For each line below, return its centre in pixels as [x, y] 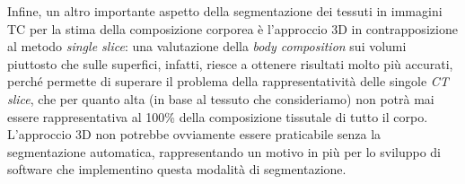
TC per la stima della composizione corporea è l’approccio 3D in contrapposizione [232, 28]
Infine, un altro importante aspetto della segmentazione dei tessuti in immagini [225, 11]
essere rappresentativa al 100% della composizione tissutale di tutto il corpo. [218, 116]
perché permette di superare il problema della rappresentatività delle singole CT [228, 81]
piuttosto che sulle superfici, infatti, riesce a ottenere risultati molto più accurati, [230, 63]
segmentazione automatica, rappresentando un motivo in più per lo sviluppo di [224, 151]
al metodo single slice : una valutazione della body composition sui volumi [207, 46]
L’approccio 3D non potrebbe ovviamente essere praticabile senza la [194, 134]
